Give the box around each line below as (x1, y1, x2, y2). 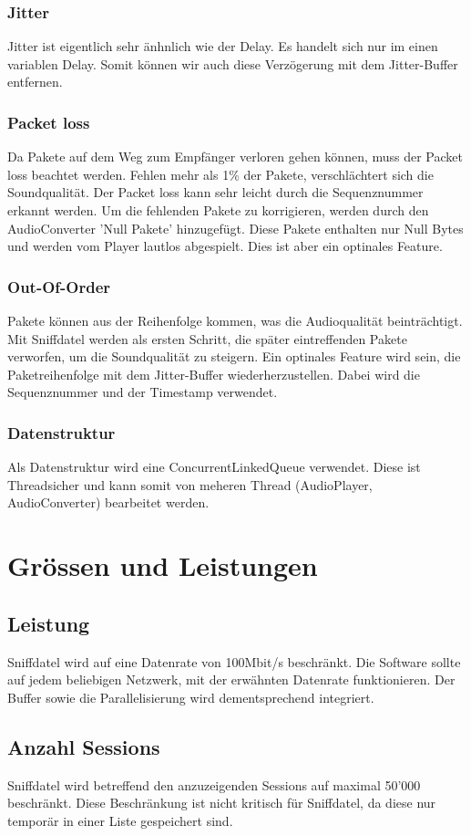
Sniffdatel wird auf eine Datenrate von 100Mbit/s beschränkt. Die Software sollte (7, 652, 461, 671)
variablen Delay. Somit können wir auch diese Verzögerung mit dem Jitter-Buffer (7, 54, 458, 73)
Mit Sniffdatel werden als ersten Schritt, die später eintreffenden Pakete (7, 329, 407, 348)
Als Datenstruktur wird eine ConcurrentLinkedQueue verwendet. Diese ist (7, 457, 421, 476)
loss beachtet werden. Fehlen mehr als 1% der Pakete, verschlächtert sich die (7, 164, 434, 183)
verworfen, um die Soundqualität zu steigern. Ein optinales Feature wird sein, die (7, 347, 461, 366)
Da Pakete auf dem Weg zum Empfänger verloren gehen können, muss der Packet (7, 147, 463, 166)
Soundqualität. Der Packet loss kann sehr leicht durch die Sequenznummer (7, 183, 424, 202)
